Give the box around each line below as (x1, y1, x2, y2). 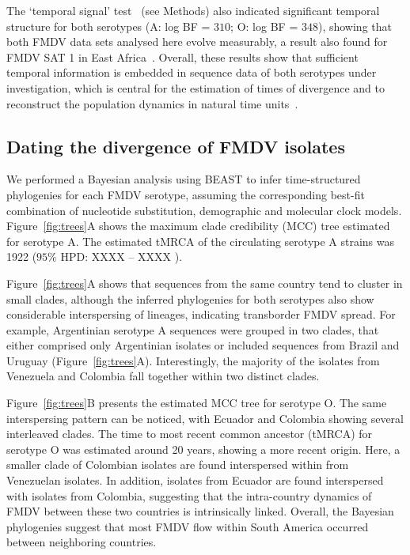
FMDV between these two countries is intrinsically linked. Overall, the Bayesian (6, 503, 394, 519)
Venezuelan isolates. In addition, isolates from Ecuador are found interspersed (6, 472, 384, 489)
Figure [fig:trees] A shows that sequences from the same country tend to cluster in (6, 274, 403, 291)
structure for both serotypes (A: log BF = (6, 17, 211, 34)
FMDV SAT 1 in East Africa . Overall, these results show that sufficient (6, 48, 359, 65)
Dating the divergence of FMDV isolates (6, 134, 345, 158)
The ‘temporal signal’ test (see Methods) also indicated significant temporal (6, 2, 380, 18)
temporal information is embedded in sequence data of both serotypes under (6, 64, 377, 81)
